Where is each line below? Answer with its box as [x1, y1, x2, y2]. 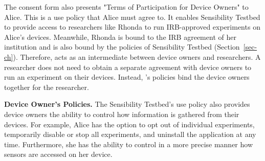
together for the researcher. [4, 81, 89, 92]
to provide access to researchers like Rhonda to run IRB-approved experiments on [4, 21, 260, 32]
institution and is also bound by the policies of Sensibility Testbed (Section [4, 41, 240, 52]
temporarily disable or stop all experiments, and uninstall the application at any [4, 129, 256, 140]
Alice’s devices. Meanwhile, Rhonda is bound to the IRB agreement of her [4, 31, 236, 42]
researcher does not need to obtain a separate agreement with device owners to [4, 61, 252, 72]
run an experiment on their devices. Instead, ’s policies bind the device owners [4, 72, 250, 82]
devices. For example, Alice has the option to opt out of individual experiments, [4, 119, 255, 129]
